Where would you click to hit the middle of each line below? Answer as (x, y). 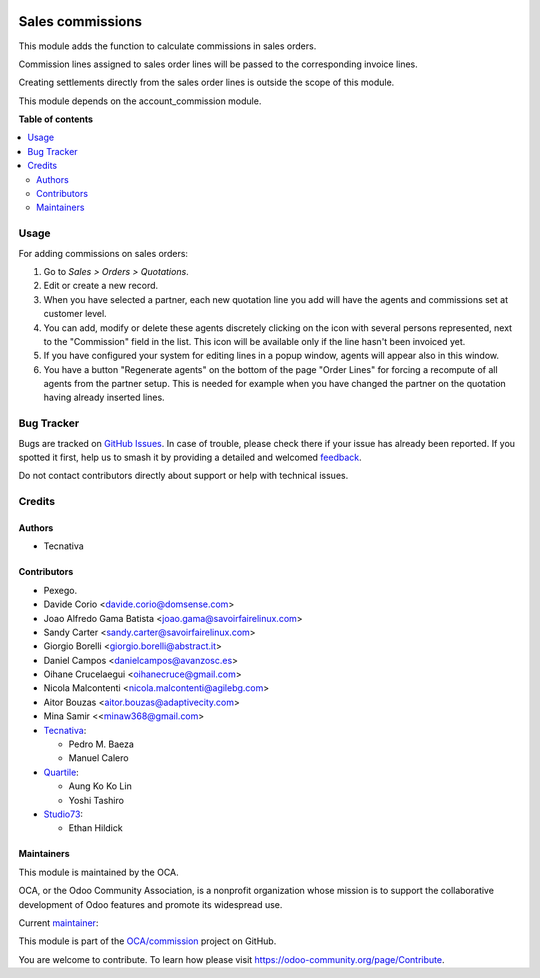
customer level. (75, 314)
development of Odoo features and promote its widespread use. (150, 904)
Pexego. (60, 590)
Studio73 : (63, 814)
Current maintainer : (58, 922)
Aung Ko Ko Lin (100, 786)
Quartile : (61, 772)
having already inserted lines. (104, 397)
